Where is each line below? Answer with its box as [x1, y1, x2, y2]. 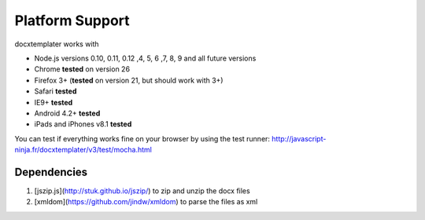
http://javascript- [272, 134, 327, 143]
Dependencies [14, 165, 88, 178]
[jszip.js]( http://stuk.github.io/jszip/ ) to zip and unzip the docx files [34, 185, 251, 196]
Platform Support [14, 12, 130, 29]
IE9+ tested [34, 97, 73, 107]
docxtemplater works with [14, 39, 99, 49]
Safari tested [34, 86, 77, 96]
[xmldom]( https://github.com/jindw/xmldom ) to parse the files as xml [34, 197, 258, 207]
